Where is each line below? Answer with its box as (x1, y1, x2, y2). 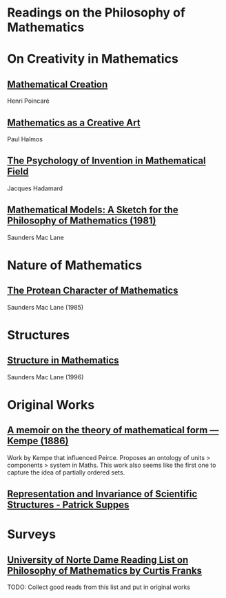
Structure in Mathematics (7, 355, 119, 366)
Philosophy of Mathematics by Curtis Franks (7, 564, 202, 577)
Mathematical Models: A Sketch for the (7, 204, 179, 216)
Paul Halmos (7, 135, 43, 143)
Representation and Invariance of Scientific (7, 488, 198, 500)
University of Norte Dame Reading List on (7, 554, 189, 566)
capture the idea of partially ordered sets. (7, 468, 125, 477)
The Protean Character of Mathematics (7, 285, 178, 297)
